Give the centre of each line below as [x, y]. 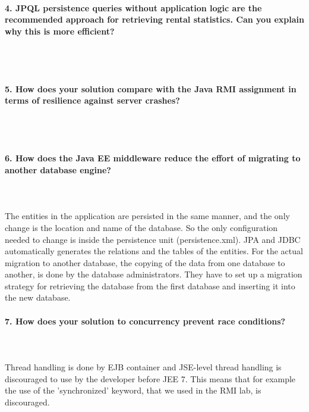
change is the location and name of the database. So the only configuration [141, 227]
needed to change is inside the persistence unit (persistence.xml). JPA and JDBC [153, 239]
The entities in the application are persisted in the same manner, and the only [147, 216]
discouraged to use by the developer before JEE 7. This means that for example [150, 378]
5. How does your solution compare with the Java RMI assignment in [151, 88]
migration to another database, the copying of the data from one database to [145, 262]
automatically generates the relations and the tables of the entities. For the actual [154, 251]
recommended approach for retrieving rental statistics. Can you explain [154, 19]
